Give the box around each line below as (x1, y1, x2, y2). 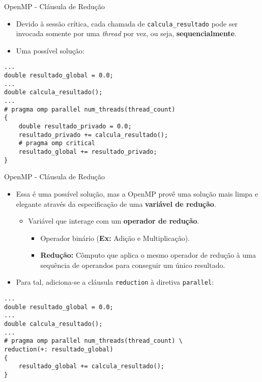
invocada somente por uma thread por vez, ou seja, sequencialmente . (16, 28, 237, 39)
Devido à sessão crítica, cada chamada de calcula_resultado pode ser (16, 18, 238, 29)
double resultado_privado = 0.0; (18, 123, 132, 130)
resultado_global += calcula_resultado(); (18, 363, 164, 370)
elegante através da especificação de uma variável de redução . (16, 198, 216, 209)
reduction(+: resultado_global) (4, 346, 113, 353)
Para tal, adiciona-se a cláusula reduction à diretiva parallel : (16, 277, 214, 287)
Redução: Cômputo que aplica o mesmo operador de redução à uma (40, 250, 256, 260)
